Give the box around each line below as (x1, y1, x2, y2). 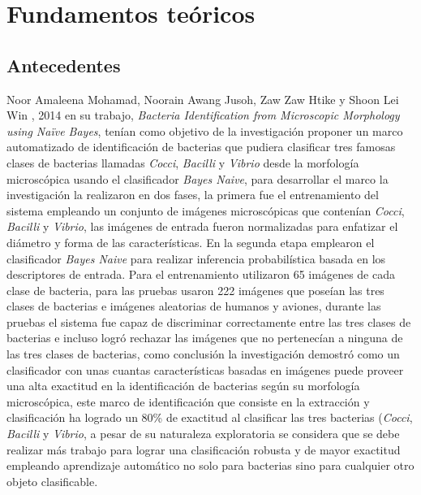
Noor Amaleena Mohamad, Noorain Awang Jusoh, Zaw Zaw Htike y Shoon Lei (6, 90, 399, 107)
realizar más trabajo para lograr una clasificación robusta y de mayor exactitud (6, 441, 401, 458)
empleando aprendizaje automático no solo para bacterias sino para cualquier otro (6, 457, 415, 474)
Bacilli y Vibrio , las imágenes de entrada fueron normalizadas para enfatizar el (6, 218, 398, 235)
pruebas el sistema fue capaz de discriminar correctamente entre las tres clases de (6, 313, 411, 330)
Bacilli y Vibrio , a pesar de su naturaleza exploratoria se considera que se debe (6, 425, 400, 442)
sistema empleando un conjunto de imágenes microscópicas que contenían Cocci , (6, 202, 405, 219)
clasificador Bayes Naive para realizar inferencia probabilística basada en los (6, 250, 386, 267)
